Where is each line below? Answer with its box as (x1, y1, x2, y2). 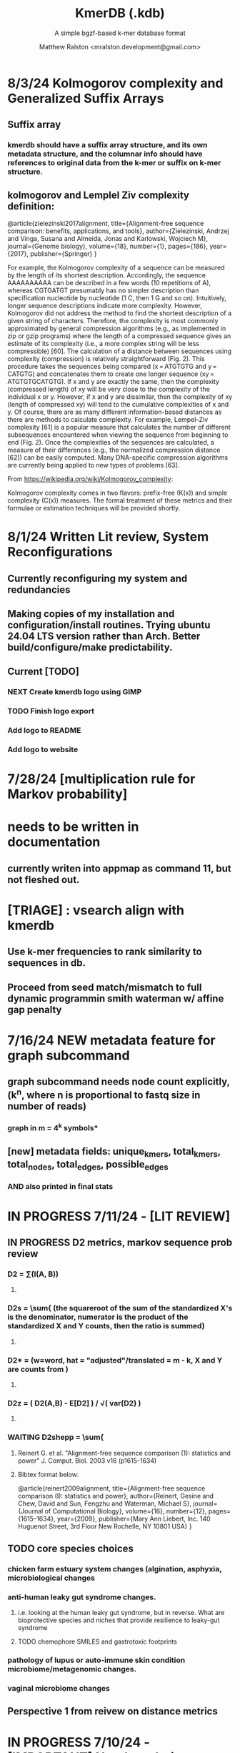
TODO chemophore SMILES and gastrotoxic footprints (17, 1637, 177, 1646)
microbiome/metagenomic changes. (7, 1664, 137, 1674)
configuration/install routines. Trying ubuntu (7, 619, 211, 631)
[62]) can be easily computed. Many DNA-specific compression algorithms (7, 453, 229, 462)
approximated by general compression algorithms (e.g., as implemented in (7, 324, 226, 333)
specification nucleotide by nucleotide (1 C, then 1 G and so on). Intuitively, (7, 294, 227, 302)
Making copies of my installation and (7, 608, 175, 620)
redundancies (7, 583, 71, 596)
